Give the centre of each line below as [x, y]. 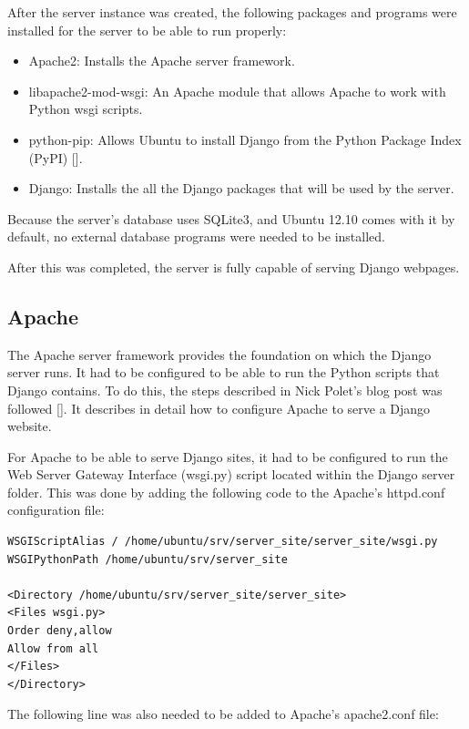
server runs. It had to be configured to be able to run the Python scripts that [224, 372]
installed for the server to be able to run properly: [147, 30]
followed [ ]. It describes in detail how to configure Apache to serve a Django [219, 408]
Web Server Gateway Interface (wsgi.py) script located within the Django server [231, 474]
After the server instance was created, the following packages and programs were [232, 12]
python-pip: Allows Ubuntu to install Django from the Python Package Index [245, 139]
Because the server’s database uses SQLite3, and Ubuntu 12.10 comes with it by [231, 218]
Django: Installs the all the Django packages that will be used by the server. [241, 188]
